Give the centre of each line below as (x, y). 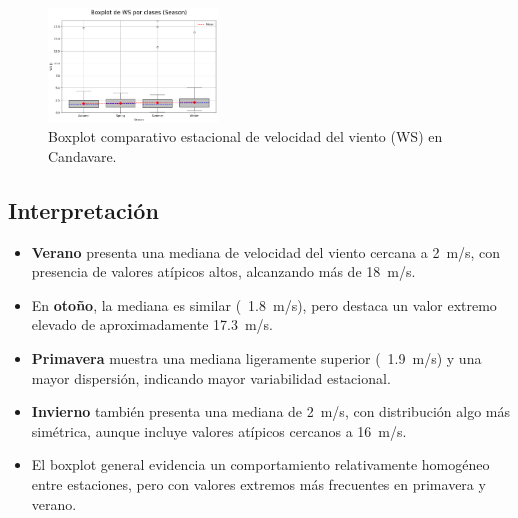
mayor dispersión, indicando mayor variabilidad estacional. (211, 377)
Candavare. (82, 155)
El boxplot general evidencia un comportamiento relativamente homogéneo (260, 464)
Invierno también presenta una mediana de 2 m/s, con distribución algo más (270, 411)
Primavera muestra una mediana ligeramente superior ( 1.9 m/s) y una (256, 358)
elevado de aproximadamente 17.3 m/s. (152, 324)
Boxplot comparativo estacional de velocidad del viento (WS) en (245, 136)
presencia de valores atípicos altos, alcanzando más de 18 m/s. (223, 271)
